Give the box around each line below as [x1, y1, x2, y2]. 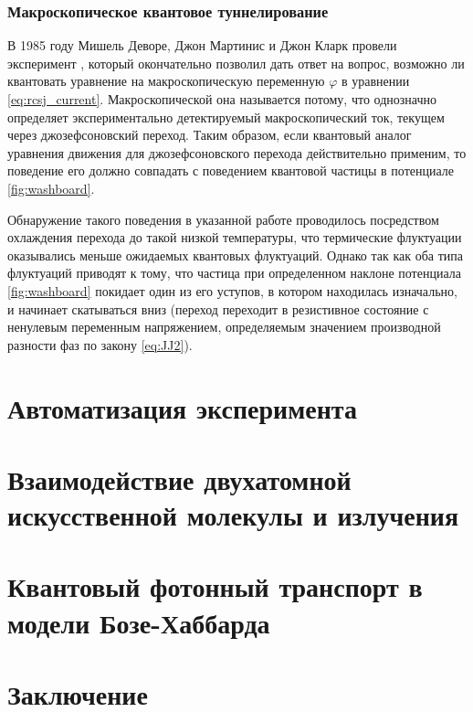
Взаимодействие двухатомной [7, 460, 352, 497]
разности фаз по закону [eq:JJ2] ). [7, 335, 193, 354]
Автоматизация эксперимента [7, 388, 357, 426]
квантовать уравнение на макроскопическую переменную [7, 71, 325, 90]
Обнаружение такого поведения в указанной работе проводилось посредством [7, 209, 439, 228]
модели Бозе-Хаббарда [7, 603, 270, 641]
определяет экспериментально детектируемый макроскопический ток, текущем [7, 107, 445, 126]
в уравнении [341, 71, 410, 90]
